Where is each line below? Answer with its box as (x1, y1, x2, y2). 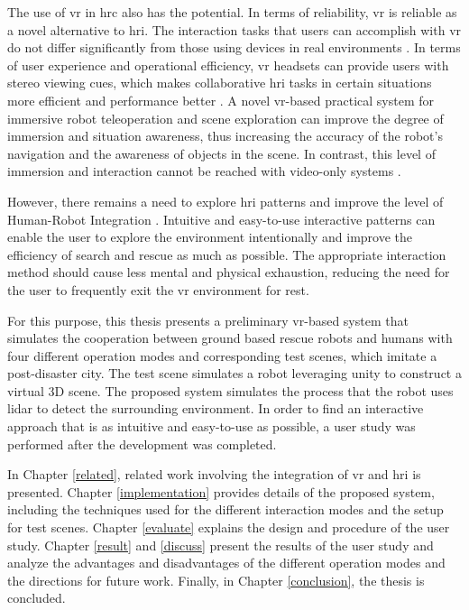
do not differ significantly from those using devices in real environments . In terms (7, 38, 461, 57)
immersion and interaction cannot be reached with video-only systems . (7, 162, 401, 180)
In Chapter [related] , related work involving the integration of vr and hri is (7, 465, 421, 484)
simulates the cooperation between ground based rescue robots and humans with (7, 328, 453, 347)
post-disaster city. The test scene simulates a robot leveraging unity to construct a (7, 364, 462, 383)
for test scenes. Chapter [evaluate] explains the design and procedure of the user (7, 518, 450, 537)
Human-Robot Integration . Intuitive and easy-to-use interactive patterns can (7, 209, 436, 228)
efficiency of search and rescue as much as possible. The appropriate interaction (7, 245, 446, 263)
